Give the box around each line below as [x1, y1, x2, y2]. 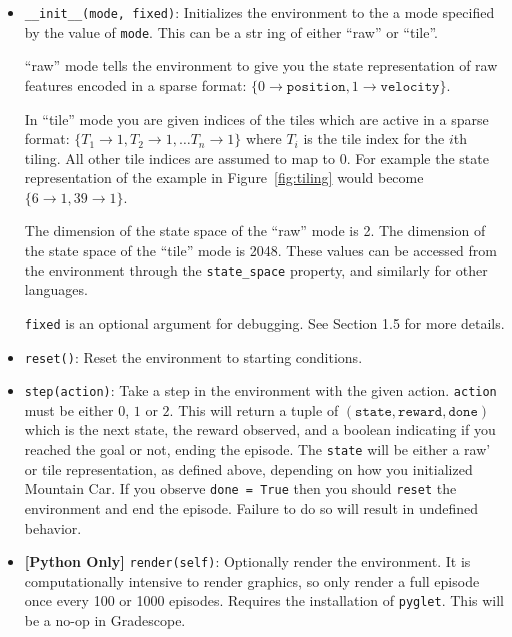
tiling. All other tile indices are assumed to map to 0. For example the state [24, 147, 489, 168]
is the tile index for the [303, 128, 445, 149]
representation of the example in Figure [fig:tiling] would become [24, 167, 424, 188]
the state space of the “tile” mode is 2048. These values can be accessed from [24, 240, 497, 261]
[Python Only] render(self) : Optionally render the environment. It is [24, 551, 471, 572]
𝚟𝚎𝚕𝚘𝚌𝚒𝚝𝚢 [380, 79, 440, 94]
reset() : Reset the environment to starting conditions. [24, 346, 363, 367]
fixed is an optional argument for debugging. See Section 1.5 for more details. [24, 312, 505, 333]
